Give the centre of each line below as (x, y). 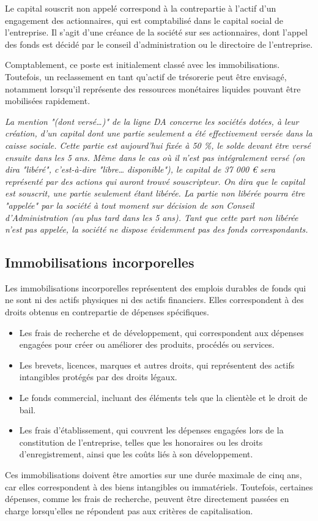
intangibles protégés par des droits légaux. (98, 377)
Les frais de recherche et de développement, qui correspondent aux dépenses (161, 332)
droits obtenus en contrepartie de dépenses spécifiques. (107, 312)
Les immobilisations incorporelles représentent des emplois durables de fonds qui (156, 287)
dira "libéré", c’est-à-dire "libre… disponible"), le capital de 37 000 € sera (140, 169)
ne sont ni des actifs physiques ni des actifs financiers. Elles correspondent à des (154, 300)
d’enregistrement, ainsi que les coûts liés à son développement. (136, 454)
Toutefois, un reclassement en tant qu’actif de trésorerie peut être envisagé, (146, 76)
